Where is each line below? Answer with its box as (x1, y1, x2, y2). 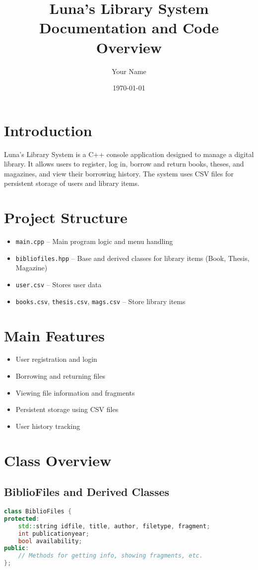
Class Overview (4, 450, 112, 470)
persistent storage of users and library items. (4, 178, 139, 188)
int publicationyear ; (18, 530, 89, 537)
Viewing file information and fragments (15, 387, 135, 398)
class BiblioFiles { (4, 508, 72, 515)
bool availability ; (18, 537, 82, 545)
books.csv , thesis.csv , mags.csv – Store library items (15, 296, 186, 306)
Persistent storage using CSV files (15, 404, 119, 414)
